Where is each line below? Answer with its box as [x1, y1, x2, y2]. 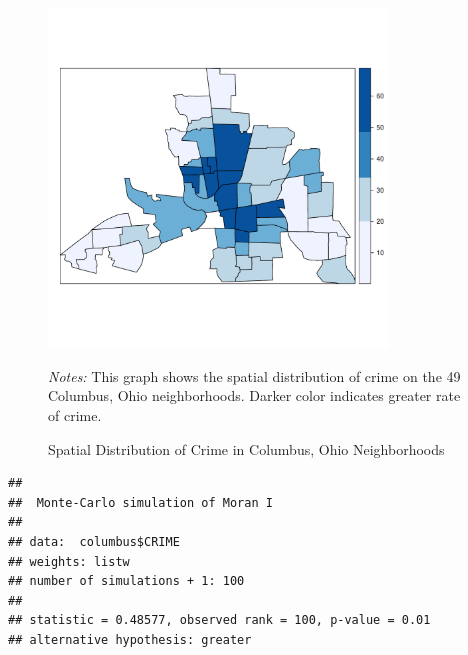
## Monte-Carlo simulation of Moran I [8, 495, 273, 510]
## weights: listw [8, 554, 130, 569]
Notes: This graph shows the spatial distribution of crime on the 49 [48, 365, 461, 386]
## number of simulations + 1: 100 [8, 574, 245, 589]
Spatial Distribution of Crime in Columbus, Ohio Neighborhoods [48, 438, 445, 459]
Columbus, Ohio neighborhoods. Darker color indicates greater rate [48, 385, 461, 406]
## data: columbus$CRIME [8, 534, 180, 549]
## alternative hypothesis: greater [8, 632, 252, 647]
